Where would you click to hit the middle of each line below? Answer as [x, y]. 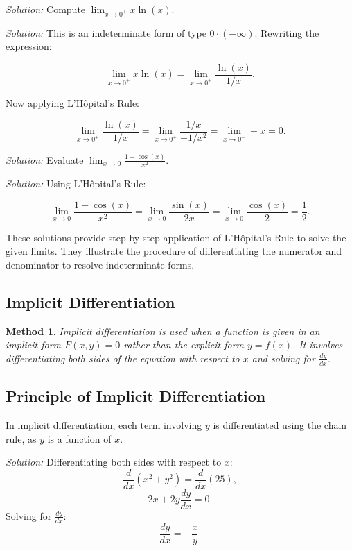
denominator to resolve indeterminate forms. [100, 264]
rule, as [21, 438]
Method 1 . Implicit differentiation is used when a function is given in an [163, 331]
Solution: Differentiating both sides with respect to [114, 462]
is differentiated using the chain [280, 424]
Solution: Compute [46, 9]
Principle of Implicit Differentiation [136, 396]
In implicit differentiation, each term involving [104, 424]
